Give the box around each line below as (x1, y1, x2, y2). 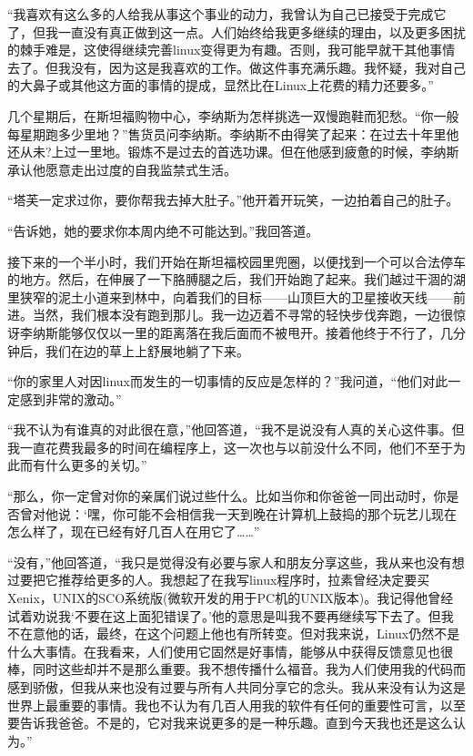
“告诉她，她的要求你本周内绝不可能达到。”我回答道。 (7, 220, 319, 240)
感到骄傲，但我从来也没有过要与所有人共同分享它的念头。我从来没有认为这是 (7, 678, 466, 696)
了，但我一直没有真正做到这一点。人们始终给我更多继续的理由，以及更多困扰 (7, 22, 466, 41)
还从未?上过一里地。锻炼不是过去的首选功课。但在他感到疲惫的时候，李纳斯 (7, 142, 459, 161)
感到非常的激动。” (19, 389, 122, 408)
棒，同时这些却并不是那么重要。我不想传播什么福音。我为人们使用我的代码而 (7, 659, 466, 679)
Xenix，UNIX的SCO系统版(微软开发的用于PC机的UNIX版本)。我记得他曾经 (7, 588, 454, 608)
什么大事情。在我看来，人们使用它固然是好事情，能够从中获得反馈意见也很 (7, 641, 453, 660)
